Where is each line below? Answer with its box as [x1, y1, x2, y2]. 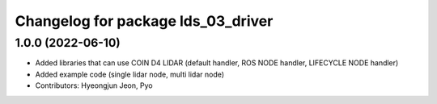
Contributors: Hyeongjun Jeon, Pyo [35, 81, 153, 90]
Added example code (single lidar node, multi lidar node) [35, 69, 225, 79]
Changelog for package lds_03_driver [15, 12, 274, 30]
